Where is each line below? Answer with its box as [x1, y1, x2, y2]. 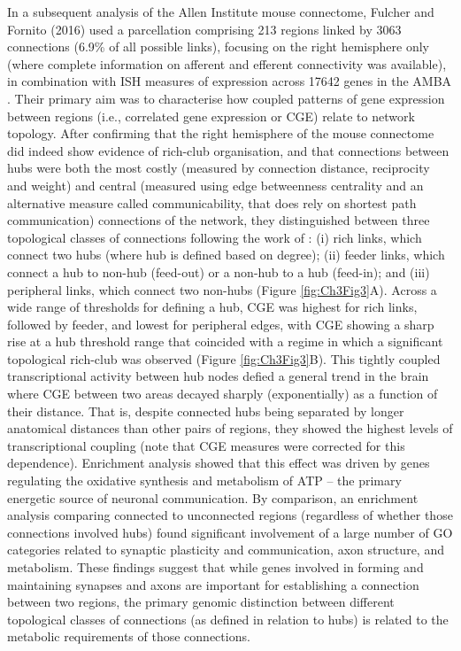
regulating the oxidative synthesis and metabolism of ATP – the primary [7, 471, 402, 490]
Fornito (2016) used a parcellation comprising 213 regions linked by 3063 [7, 19, 402, 38]
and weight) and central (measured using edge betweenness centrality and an [7, 175, 424, 194]
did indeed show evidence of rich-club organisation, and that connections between [7, 141, 449, 159]
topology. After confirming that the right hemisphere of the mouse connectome [7, 124, 434, 143]
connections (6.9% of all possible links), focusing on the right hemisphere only [7, 37, 429, 56]
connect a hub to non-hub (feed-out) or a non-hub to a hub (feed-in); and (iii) [7, 262, 430, 281]
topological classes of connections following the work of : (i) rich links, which [7, 228, 422, 246]
